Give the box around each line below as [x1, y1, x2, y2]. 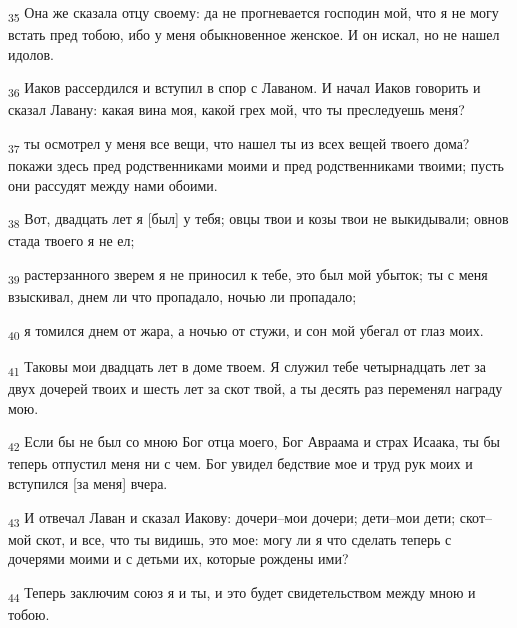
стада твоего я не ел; [8, 230, 135, 251]
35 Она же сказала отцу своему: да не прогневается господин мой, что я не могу [8, 2, 499, 25]
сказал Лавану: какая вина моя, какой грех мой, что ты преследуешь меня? [8, 99, 465, 120]
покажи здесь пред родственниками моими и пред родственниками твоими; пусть [8, 155, 504, 176]
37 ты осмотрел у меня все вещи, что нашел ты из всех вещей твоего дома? [8, 133, 470, 156]
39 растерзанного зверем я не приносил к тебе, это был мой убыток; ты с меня [8, 264, 488, 287]
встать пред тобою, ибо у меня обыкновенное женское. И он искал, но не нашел [8, 24, 500, 45]
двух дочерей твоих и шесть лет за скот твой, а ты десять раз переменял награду [8, 378, 503, 399]
